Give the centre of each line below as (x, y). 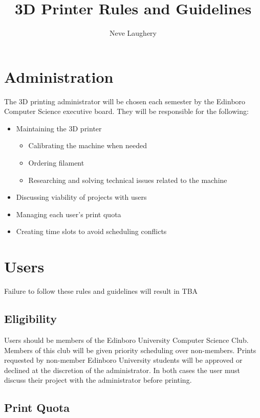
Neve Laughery (133, 33)
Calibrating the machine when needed (88, 145)
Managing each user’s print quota (69, 214)
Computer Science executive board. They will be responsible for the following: (126, 111)
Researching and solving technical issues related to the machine (128, 180)
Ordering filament (56, 163)
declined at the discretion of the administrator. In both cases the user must (122, 370)
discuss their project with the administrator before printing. (98, 380)
